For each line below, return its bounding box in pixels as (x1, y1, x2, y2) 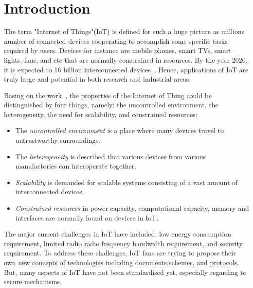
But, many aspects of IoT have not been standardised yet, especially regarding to (4, 267, 247, 277)
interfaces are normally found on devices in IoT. (15, 212, 159, 222)
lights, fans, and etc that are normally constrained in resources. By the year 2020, (4, 54, 248, 65)
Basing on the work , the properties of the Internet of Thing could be (4, 90, 212, 100)
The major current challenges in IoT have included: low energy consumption (4, 229, 231, 239)
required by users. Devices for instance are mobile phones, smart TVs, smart (4, 45, 232, 55)
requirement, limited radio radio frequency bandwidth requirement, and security (4, 238, 243, 248)
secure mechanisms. (4, 276, 62, 287)
